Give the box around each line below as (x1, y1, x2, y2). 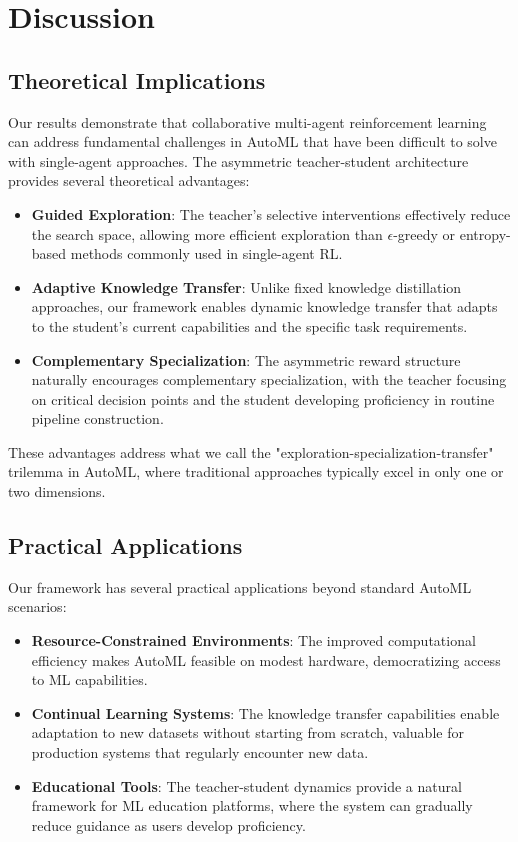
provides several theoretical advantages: (8, 170, 250, 191)
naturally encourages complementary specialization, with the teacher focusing (31, 369, 507, 390)
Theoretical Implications (8, 64, 266, 95)
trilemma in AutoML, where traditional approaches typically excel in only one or (8, 461, 504, 482)
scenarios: (8, 596, 67, 617)
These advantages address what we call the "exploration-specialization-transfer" (8, 441, 494, 462)
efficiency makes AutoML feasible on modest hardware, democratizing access (31, 649, 501, 670)
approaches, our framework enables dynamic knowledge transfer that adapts (31, 296, 498, 317)
